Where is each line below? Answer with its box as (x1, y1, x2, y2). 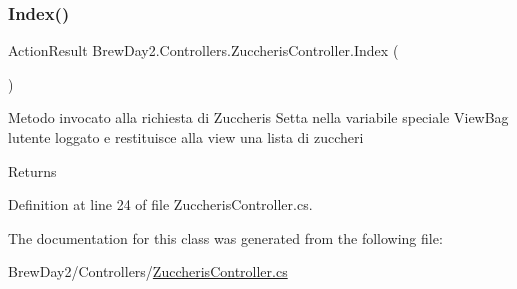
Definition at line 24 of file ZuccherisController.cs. (8, 194, 313, 215)
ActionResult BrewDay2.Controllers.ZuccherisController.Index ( (8, 40, 399, 61)
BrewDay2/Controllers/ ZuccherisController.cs (8, 261, 288, 282)
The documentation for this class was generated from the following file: (8, 227, 443, 248)
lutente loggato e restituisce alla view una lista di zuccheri (8, 127, 364, 147)
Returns (8, 160, 57, 181)
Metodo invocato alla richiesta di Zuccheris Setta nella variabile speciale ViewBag (8, 107, 509, 128)
